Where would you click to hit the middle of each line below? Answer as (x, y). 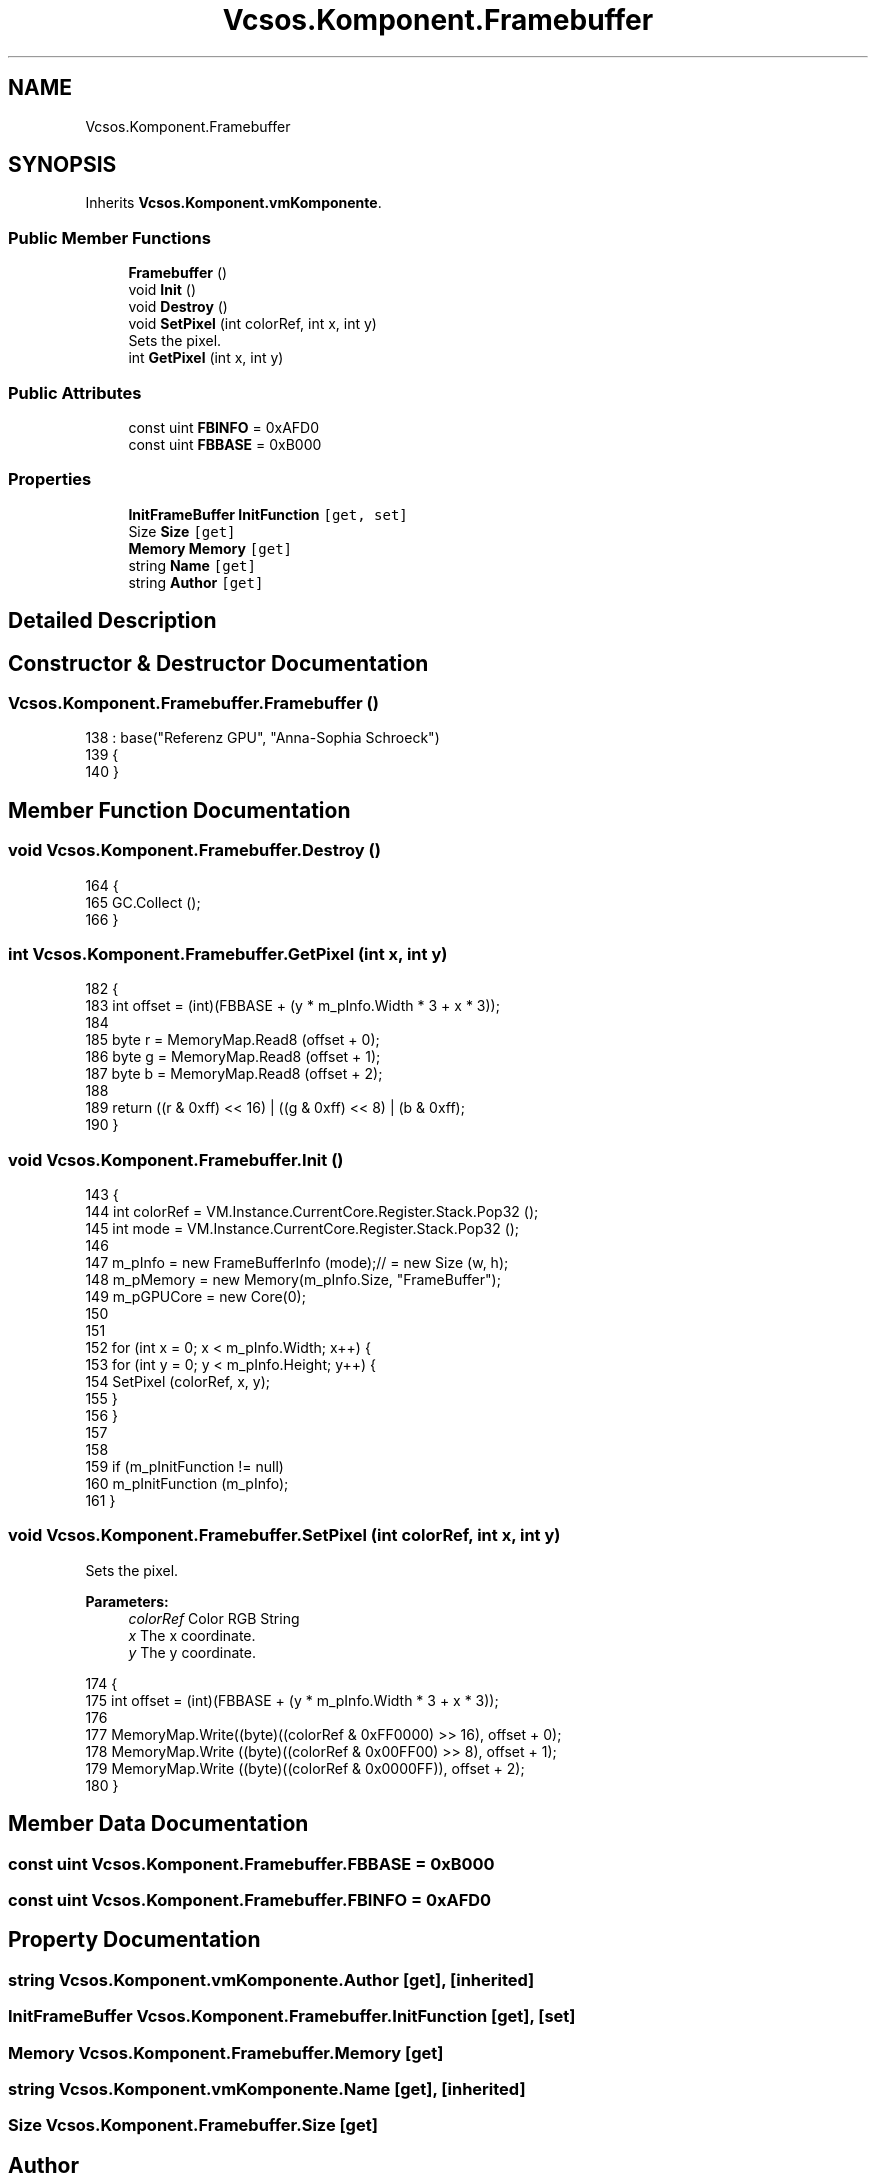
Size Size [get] (182, 531)
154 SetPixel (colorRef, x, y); (178, 1382)
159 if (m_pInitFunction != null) (184, 1467)
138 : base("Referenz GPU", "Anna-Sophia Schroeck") (262, 738)
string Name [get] (192, 565)
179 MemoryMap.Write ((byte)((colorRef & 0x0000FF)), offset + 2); (305, 1768)
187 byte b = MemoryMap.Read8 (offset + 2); (234, 1074)
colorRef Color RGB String (214, 1618)
